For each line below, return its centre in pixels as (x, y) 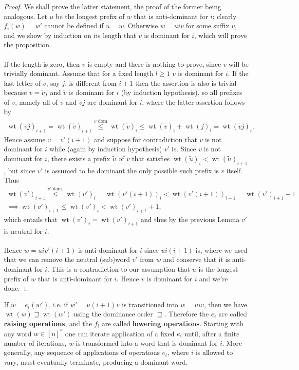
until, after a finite (212, 333)
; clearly (224, 16)
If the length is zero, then (42, 64)
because (16, 92)
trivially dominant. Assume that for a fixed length (79, 73)
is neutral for (23, 231)
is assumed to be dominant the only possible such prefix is (132, 170)
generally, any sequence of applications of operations (82, 352)
